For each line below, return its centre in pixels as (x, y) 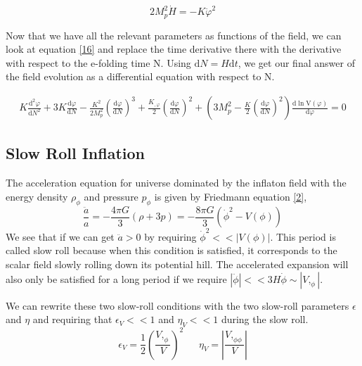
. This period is (303, 236)
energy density (37, 196)
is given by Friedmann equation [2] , (231, 196)
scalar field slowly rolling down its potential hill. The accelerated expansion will (177, 264)
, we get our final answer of (296, 62)
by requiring (170, 236)
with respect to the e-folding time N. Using (98, 62)
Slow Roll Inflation (75, 153)
